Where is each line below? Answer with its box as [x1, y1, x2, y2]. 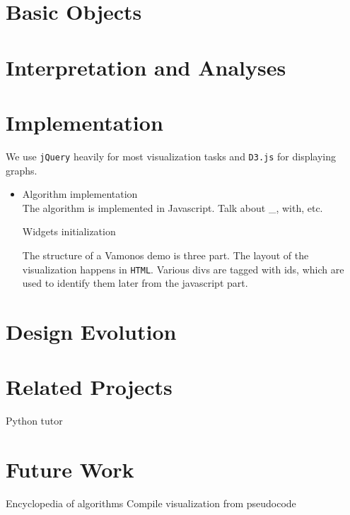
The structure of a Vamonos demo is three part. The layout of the [22, 247, 309, 262]
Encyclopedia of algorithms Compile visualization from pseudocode [6, 495, 296, 510]
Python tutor [6, 413, 63, 428]
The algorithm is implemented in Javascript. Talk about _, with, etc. [22, 200, 323, 215]
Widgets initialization [22, 224, 116, 239]
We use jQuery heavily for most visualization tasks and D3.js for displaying [6, 148, 337, 163]
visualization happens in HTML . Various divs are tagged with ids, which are [22, 261, 344, 276]
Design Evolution [6, 316, 177, 345]
